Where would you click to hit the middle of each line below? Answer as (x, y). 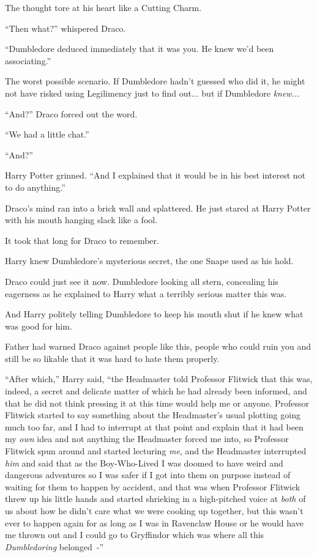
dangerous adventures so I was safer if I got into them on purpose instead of (148, 475)
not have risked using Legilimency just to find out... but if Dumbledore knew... (152, 93)
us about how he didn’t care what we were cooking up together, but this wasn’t (154, 511)
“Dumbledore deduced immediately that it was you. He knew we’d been (140, 49)
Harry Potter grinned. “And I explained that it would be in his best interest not (155, 175)
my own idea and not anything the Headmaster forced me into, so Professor (147, 439)
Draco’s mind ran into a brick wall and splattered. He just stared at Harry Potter (158, 208)
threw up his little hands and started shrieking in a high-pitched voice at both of (155, 499)
